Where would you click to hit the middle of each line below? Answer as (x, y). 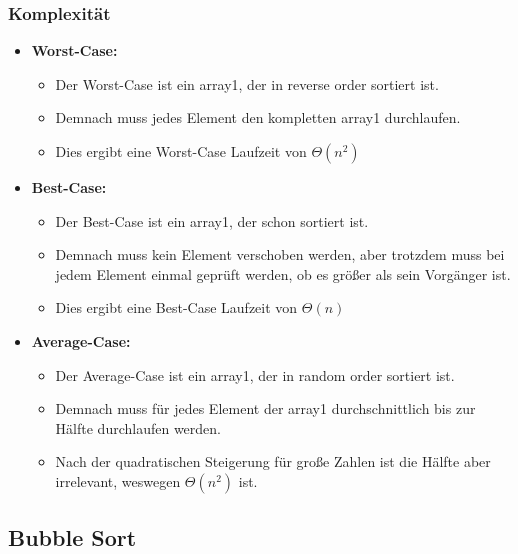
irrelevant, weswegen (118, 480)
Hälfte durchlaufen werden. (138, 427)
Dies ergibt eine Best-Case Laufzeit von (176, 307)
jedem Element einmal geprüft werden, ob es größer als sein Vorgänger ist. (283, 273)
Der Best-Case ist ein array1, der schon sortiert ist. (212, 220)
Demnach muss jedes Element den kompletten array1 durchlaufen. (258, 117)
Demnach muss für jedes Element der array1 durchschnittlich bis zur (265, 408)
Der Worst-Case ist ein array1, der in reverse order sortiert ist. (247, 83)
